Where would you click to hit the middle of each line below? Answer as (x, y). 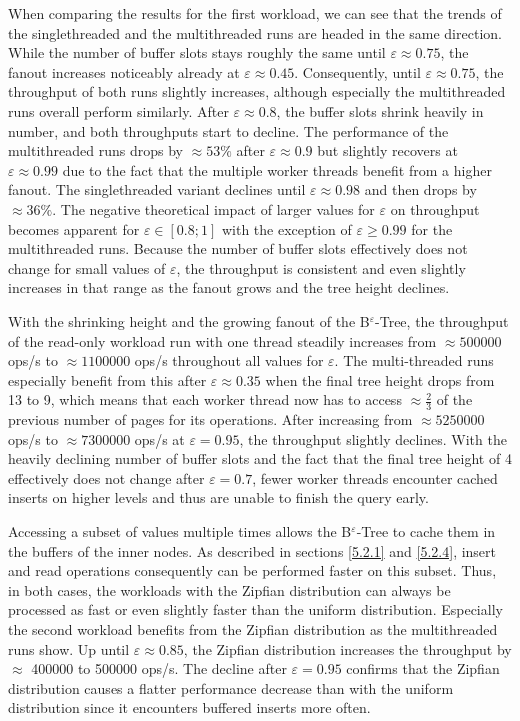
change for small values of (87, 267)
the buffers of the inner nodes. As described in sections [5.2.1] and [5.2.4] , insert (252, 550)
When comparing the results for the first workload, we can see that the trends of (255, 13)
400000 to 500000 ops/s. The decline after (159, 668)
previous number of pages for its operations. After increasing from (210, 419)
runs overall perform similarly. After (118, 110)
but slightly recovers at (387, 150)
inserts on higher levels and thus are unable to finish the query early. (218, 497)
